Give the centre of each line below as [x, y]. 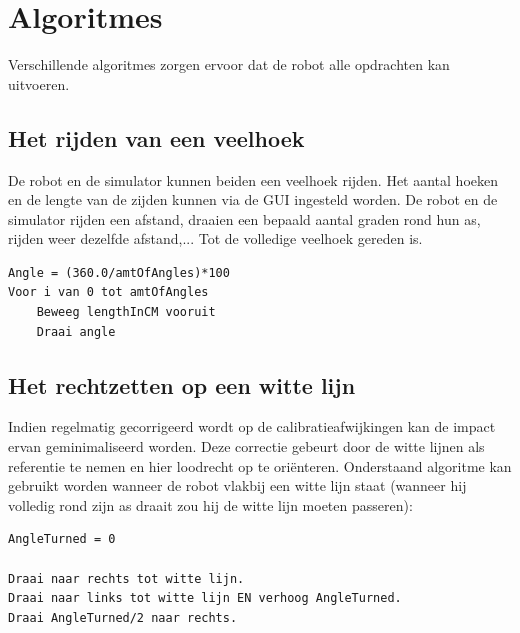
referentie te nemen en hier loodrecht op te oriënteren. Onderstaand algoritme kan [260, 465]
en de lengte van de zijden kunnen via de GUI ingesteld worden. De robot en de [253, 199]
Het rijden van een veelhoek [156, 137]
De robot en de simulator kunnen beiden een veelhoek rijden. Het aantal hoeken [253, 179]
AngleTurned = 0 [62, 539]
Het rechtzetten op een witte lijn [182, 384]
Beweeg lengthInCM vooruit [126, 312]
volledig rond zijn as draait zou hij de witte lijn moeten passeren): [210, 504]
